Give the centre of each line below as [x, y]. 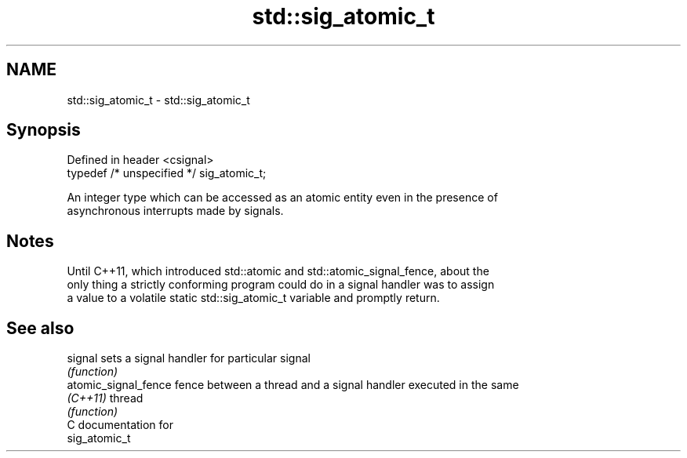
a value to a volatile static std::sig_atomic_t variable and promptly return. [253, 298]
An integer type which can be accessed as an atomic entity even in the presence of [282, 198]
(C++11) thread [105, 398]
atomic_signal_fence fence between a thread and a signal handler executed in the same [293, 385]
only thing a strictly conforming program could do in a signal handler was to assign [281, 285]
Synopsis [44, 130]
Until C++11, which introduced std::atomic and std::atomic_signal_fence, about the [278, 271]
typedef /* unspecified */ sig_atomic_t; [167, 173]
